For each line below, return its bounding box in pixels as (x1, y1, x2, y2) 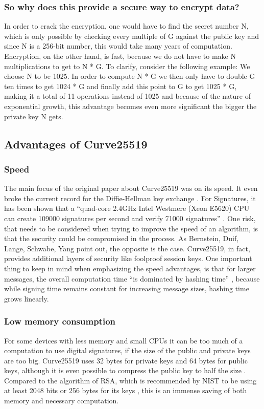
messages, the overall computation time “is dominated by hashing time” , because (4, 273, 260, 284)
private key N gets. (4, 111, 63, 121)
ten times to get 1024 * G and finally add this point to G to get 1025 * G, (4, 80, 237, 91)
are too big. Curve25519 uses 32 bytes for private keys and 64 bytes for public (4, 355, 248, 365)
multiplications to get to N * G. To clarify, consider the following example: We (4, 60, 250, 71)
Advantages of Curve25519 (4, 136, 148, 152)
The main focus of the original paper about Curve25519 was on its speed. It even (4, 183, 258, 193)
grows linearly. (4, 293, 49, 304)
